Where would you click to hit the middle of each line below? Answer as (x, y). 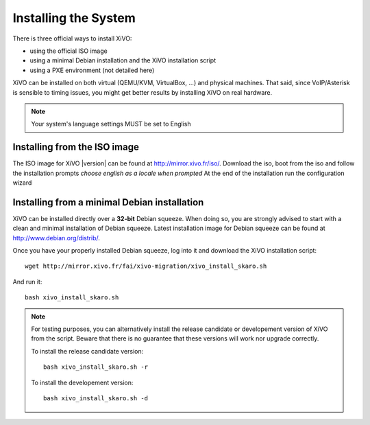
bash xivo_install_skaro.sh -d (96, 398)
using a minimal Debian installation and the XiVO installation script (123, 60)
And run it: (27, 282)
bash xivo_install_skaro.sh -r (96, 367)
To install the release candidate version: (87, 351)
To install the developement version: (82, 382)
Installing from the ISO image (76, 147)
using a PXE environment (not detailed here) (92, 70)
